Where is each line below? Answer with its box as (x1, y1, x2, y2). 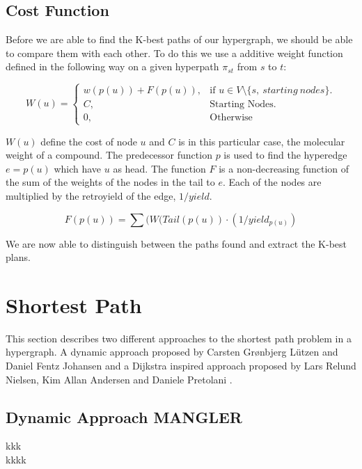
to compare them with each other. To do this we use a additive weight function (6, 45, 343, 60)
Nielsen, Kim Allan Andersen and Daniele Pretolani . (6, 372, 233, 386)
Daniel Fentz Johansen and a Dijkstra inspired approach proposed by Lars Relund (6, 358, 356, 373)
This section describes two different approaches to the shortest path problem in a (6, 331, 352, 345)
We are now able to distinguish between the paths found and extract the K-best (6, 236, 347, 251)
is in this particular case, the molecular (178, 134, 345, 148)
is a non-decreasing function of (219, 161, 349, 175)
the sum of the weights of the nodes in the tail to (6, 175, 215, 189)
